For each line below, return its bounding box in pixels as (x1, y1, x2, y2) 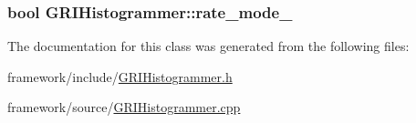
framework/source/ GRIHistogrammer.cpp (7, 97, 241, 117)
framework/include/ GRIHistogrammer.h (7, 67, 233, 86)
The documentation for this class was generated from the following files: (7, 36, 410, 56)
